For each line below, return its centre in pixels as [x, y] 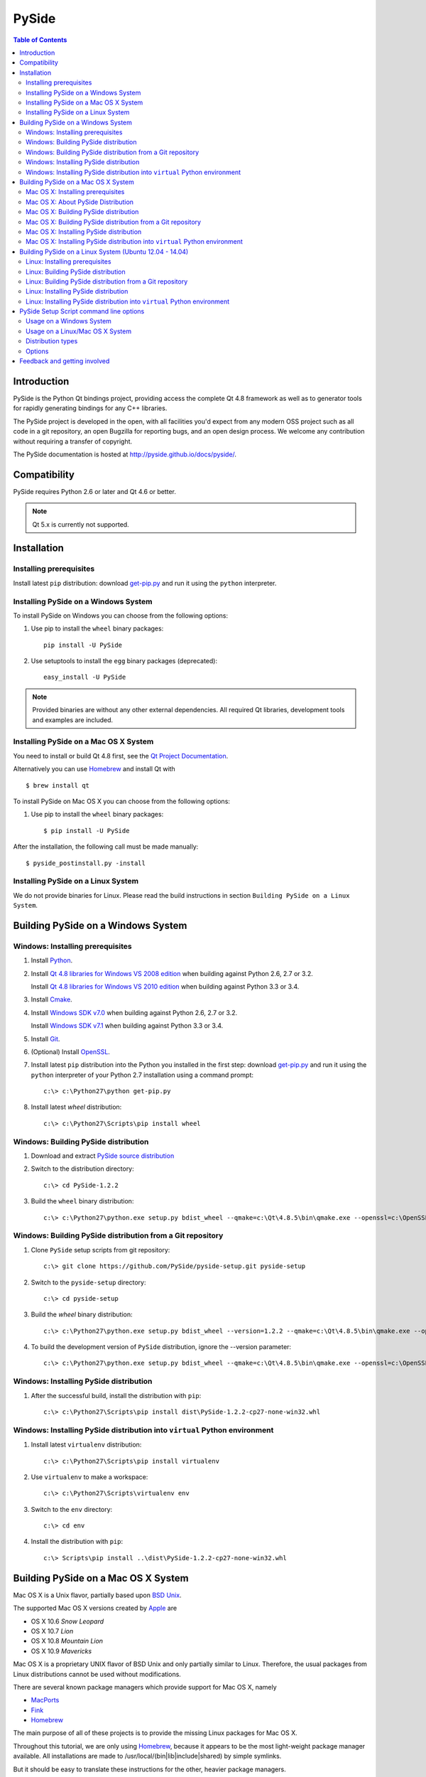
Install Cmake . [51, 999]
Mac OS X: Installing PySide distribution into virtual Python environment [134, 242]
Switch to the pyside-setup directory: [88, 1282]
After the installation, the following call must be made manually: [106, 847]
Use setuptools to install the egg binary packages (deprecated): [124, 661]
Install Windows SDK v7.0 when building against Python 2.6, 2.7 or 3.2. [134, 1012]
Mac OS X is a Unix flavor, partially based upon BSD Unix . [97, 1595]
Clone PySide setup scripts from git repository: [100, 1250]
